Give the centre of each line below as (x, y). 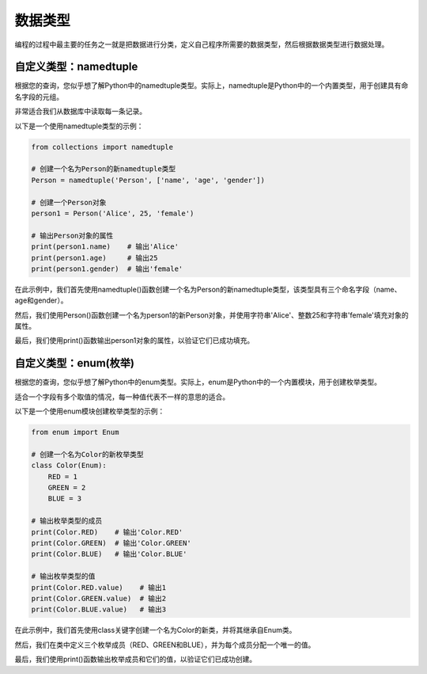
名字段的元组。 (39, 97)
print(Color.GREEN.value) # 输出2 (99, 598)
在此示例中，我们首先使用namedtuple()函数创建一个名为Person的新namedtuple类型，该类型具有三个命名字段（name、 (208, 289)
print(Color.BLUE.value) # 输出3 (99, 609)
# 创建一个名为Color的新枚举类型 (87, 454)
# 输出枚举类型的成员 (67, 521)
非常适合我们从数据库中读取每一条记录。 (80, 112)
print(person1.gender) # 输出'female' (107, 268)
